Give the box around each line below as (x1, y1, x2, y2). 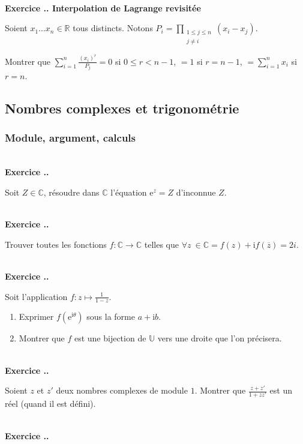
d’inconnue (176, 185, 216, 198)
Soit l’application (5, 290, 68, 302)
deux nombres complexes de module (56, 384, 188, 397)
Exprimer (19, 310, 54, 323)
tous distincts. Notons (73, 22, 153, 34)
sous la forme (86, 310, 135, 323)
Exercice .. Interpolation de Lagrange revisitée (5, 1, 201, 14)
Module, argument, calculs (5, 130, 136, 145)
